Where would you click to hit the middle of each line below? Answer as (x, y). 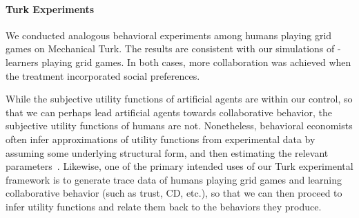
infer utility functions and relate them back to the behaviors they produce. (164, 206)
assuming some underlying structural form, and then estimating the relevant (167, 152)
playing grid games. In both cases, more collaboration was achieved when (196, 62)
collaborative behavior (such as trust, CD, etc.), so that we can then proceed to (174, 193)
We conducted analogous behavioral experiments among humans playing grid (169, 35)
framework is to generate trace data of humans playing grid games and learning (174, 179)
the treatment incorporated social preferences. (103, 75)
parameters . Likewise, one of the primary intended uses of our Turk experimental (179, 166)
